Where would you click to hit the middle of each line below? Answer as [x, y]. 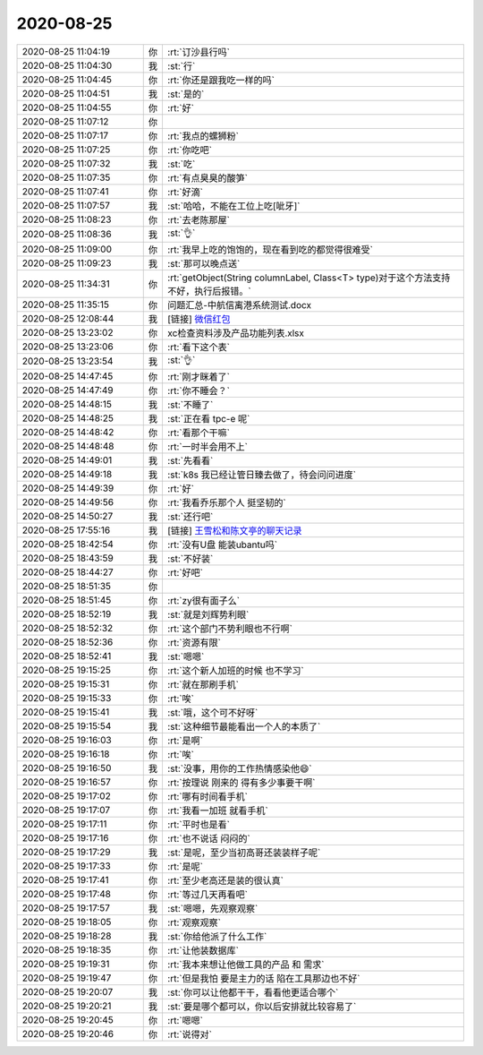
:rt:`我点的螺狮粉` [203, 136]
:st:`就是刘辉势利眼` [208, 614]
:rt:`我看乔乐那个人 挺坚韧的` [226, 502]
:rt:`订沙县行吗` [198, 52]
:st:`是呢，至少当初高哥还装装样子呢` [244, 853]
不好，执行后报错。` [209, 291]
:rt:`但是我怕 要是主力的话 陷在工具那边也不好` [263, 978]
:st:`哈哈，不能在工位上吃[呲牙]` [233, 206]
